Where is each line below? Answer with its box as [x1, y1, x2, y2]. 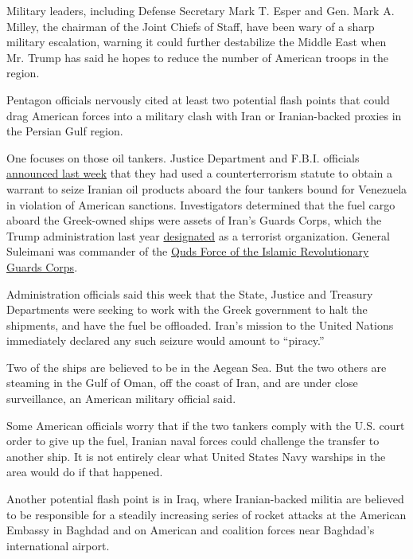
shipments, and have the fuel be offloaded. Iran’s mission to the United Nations [6, 316, 394, 333]
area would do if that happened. [6, 463, 163, 480]
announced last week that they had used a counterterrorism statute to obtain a [6, 165, 393, 182]
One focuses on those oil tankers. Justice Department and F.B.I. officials [6, 149, 360, 166]
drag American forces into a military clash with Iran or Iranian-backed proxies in [6, 107, 402, 123]
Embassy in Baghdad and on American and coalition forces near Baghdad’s [6, 522, 375, 538]
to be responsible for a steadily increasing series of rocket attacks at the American [6, 506, 407, 522]
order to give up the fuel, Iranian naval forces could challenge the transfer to [6, 432, 380, 449]
